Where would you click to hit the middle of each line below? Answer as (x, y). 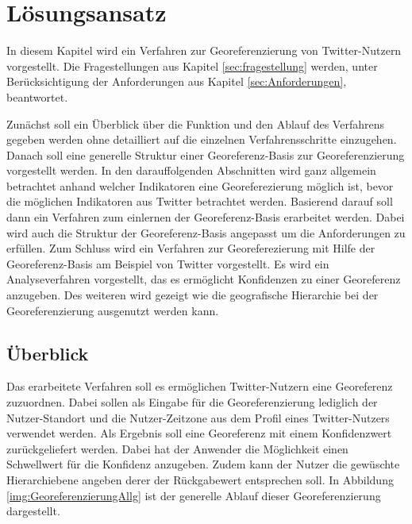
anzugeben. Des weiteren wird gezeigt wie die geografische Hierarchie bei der (193, 295)
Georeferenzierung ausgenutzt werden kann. (113, 310)
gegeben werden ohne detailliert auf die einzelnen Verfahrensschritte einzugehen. (202, 139)
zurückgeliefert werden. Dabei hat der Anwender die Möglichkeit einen (177, 448)
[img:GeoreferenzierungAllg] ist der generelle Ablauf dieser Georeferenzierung (194, 495)
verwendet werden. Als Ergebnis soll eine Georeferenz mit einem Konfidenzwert (199, 433)
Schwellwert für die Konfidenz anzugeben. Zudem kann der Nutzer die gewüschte (203, 464)
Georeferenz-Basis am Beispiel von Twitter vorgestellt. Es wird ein (168, 263)
